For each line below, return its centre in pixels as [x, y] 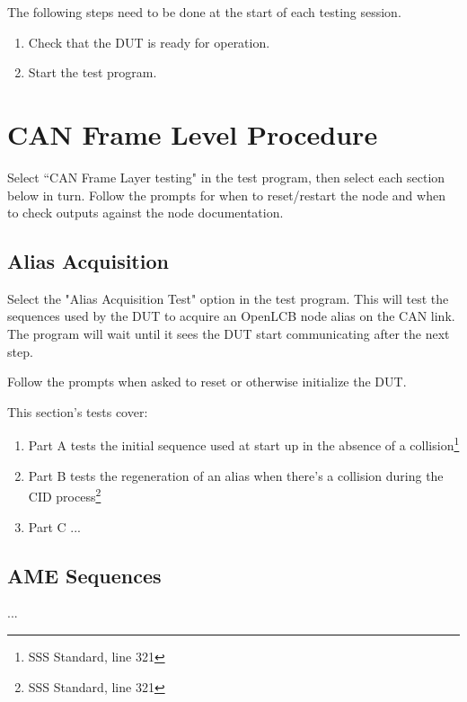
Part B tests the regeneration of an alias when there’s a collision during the [236, 475]
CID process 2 [65, 495]
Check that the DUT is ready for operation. [149, 42]
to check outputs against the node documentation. [145, 213]
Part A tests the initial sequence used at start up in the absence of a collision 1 [244, 444]
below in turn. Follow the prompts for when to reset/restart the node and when [226, 195]
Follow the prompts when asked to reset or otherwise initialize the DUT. [207, 382]
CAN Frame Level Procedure [193, 133]
